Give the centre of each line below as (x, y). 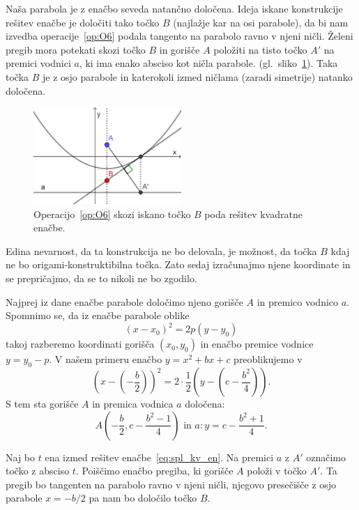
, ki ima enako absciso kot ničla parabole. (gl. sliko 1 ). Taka (208, 63)
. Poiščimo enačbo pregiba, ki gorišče (154, 471)
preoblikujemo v (268, 359)
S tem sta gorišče (42, 404)
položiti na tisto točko (260, 49)
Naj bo (21, 457)
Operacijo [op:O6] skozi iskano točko (112, 214)
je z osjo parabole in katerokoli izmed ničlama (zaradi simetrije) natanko (198, 76)
